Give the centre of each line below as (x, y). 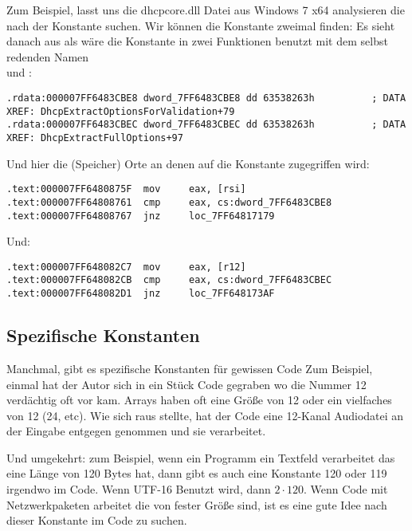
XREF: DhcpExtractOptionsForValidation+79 (121, 111)
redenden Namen (48, 56)
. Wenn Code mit (346, 489)
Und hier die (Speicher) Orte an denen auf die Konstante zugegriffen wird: (188, 163)
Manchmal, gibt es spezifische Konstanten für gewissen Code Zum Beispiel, (190, 368)
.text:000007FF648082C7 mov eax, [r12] (126, 267)
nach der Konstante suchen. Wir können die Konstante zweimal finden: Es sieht (201, 25)
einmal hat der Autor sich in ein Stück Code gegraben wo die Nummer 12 (186, 384)
